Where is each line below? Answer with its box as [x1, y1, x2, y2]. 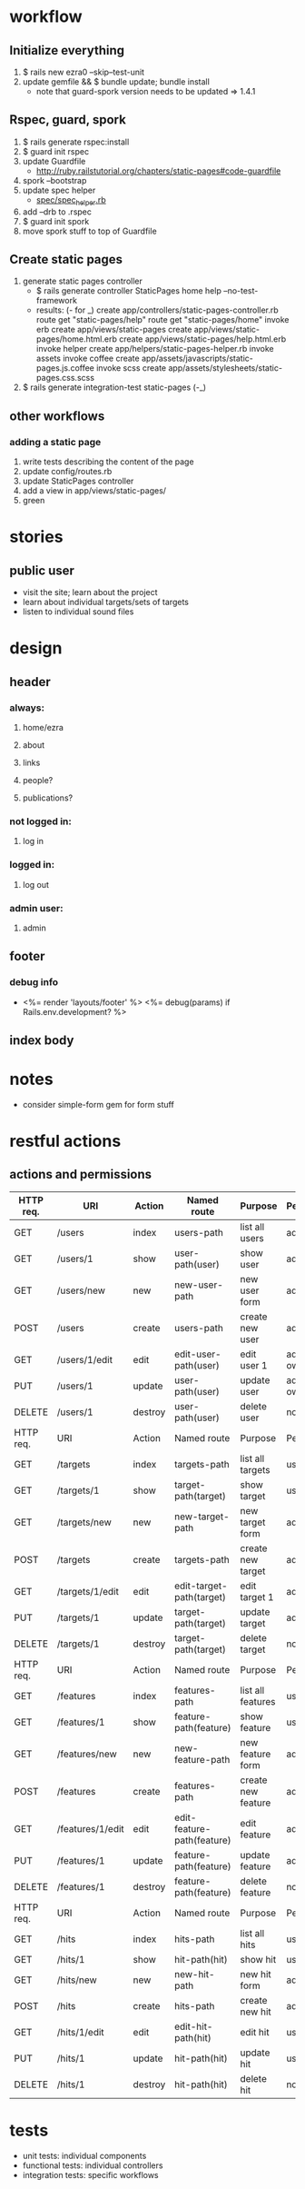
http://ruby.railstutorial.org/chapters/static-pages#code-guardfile [35, 165, 281, 176]
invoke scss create [96, 363, 167, 373]
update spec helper [22, 184, 96, 195]
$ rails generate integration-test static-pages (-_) [22, 382, 207, 393]
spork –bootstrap [22, 174, 87, 185]
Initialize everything [9, 43, 125, 58]
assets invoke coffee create [35, 353, 140, 364]
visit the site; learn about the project [22, 587, 158, 598]
